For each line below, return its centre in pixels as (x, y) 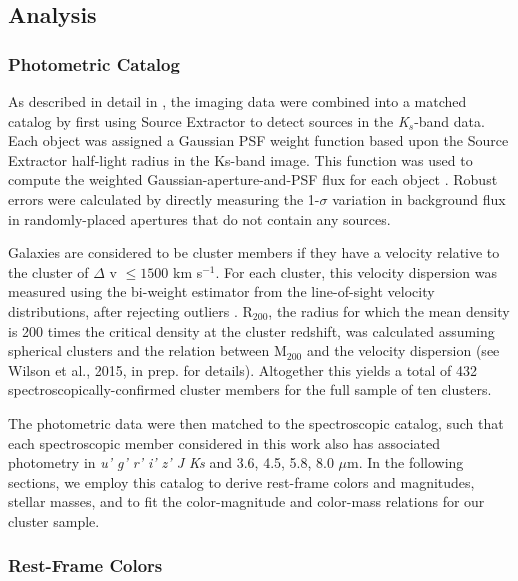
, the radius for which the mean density (389, 310)
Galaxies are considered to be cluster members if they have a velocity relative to (254, 252)
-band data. (449, 120)
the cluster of (48, 271)
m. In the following (405, 462)
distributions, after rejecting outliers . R (130, 310)
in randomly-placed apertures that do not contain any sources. (199, 218)
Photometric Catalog (94, 63)
